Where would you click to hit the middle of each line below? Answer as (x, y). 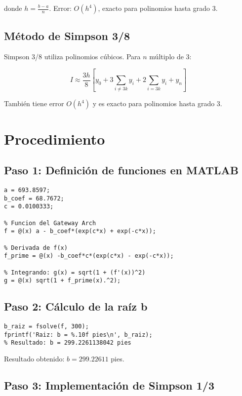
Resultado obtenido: (34, 359)
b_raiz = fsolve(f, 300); (46, 327)
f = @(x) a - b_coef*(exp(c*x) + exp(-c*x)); (80, 231)
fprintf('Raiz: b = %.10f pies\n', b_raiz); (78, 335)
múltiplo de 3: (170, 57)
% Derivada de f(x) (36, 248)
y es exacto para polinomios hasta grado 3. (157, 103)
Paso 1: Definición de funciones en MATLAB (121, 170)
